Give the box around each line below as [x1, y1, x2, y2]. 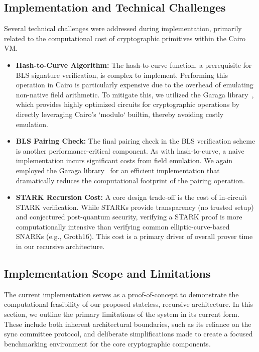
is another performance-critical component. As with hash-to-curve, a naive [16, 145, 244, 156]
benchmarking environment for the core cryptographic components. [4, 338, 211, 348]
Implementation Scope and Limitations [4, 266, 211, 281]
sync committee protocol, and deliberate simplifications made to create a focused [4, 328, 253, 339]
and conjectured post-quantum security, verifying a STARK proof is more [16, 211, 242, 222]
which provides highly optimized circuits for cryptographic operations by [16, 99, 239, 109]
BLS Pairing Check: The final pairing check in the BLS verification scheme [16, 136, 255, 146]
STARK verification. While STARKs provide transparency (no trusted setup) [16, 201, 254, 212]
